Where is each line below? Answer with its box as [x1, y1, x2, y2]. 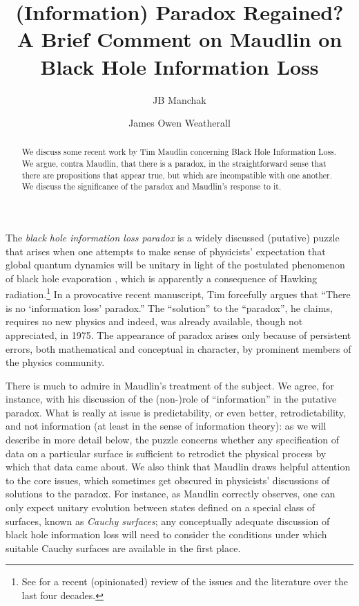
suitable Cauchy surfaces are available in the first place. [6, 540, 241, 555]
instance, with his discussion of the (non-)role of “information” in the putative [6, 392, 337, 406]
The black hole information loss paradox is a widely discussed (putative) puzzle [6, 230, 340, 245]
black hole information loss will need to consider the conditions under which [6, 527, 327, 542]
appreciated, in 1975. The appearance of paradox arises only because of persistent [6, 327, 351, 342]
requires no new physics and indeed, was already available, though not [6, 314, 303, 329]
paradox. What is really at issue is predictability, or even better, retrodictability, [6, 405, 346, 419]
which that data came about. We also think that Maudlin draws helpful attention [6, 459, 351, 474]
